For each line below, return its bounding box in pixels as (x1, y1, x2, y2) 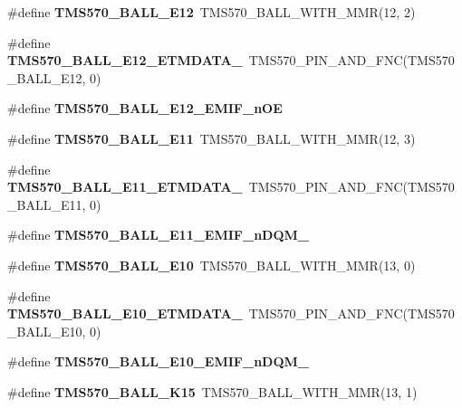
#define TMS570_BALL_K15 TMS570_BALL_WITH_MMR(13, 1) (7, 382, 418, 401)
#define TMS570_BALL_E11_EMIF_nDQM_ (7, 225, 309, 244)
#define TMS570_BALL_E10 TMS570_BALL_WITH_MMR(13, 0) (7, 255, 416, 274)
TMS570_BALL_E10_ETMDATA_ (7, 304, 243, 323)
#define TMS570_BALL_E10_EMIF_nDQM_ (7, 352, 309, 371)
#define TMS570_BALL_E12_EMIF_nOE (7, 99, 283, 118)
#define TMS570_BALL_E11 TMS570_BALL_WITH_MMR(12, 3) (7, 128, 416, 147)
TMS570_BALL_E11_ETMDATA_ (7, 177, 243, 196)
